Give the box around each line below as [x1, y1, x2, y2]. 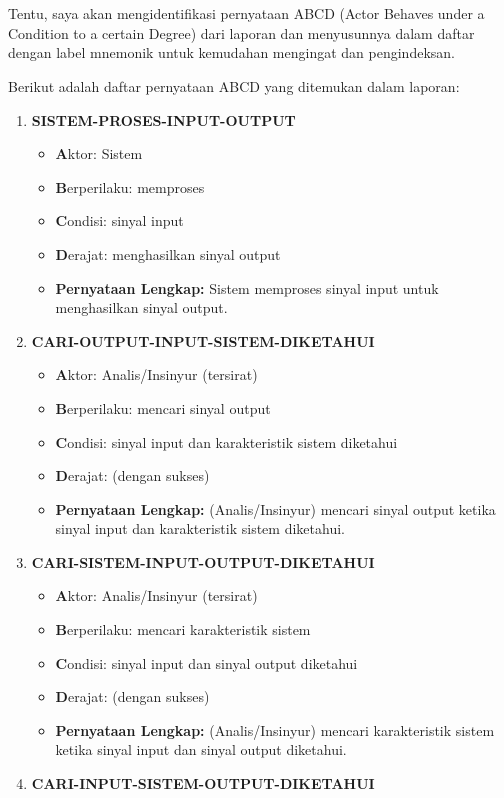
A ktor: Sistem [55, 143, 143, 164]
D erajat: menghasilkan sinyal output [55, 243, 281, 264]
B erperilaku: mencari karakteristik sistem [55, 619, 311, 640]
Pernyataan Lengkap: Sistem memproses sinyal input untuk [55, 277, 439, 298]
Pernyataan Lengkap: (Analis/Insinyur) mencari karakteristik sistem [55, 719, 495, 740]
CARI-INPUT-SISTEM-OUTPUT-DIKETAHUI [31, 773, 375, 794]
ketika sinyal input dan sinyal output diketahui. [55, 739, 347, 760]
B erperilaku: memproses [55, 176, 205, 197]
